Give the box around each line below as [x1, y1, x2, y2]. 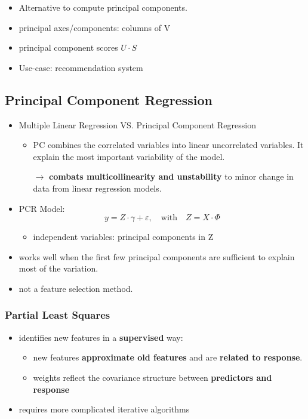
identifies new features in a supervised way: [19, 331, 183, 343]
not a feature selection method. [19, 282, 133, 294]
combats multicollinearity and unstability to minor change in [49, 170, 294, 183]
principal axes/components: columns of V [19, 21, 171, 33]
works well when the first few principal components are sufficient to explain [19, 250, 295, 263]
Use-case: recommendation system [19, 61, 143, 73]
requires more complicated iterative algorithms [19, 403, 190, 415]
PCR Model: [19, 202, 65, 214]
